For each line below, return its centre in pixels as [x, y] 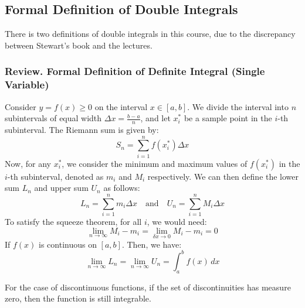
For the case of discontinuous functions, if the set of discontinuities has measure [148, 287]
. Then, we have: [152, 244]
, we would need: [177, 221]
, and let [155, 118]
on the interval [121, 106]
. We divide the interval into [238, 106]
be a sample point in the [228, 118]
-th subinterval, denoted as [55, 176]
